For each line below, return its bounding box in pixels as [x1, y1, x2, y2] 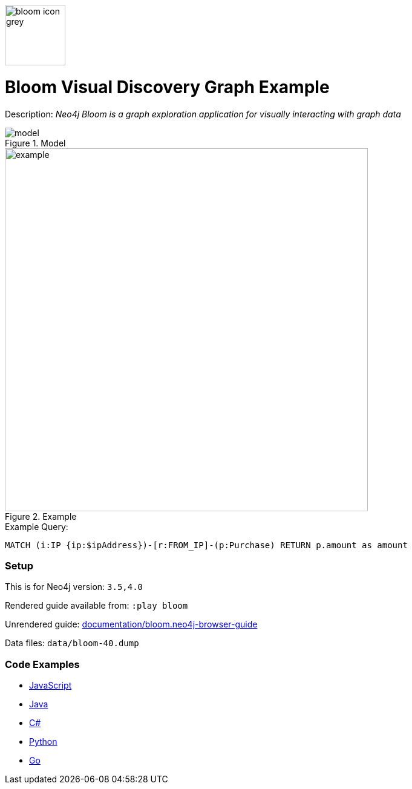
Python [29, 736, 57, 747]
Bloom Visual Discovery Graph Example [5, 76, 330, 97]
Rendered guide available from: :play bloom [5, 600, 188, 611]
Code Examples [5, 658, 80, 670]
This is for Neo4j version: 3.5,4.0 [5, 581, 143, 592]
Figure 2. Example [5, 511, 77, 522]
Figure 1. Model [5, 137, 66, 148]
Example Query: [5, 521, 68, 532]
